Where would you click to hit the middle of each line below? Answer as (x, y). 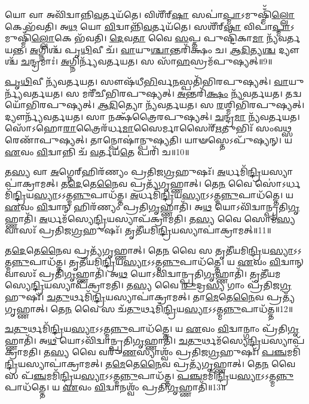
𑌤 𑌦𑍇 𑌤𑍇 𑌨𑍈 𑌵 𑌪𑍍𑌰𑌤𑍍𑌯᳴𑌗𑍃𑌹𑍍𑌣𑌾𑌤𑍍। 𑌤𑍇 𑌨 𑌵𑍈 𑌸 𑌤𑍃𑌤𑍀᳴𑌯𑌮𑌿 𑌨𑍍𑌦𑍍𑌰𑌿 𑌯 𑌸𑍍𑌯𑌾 (149, 250)
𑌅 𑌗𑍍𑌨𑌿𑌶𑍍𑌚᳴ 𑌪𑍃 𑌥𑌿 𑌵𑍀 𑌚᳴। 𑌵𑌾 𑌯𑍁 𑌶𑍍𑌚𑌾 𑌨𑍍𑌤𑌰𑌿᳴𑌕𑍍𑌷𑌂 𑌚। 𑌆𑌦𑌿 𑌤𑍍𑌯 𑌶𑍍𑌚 (153, 49)
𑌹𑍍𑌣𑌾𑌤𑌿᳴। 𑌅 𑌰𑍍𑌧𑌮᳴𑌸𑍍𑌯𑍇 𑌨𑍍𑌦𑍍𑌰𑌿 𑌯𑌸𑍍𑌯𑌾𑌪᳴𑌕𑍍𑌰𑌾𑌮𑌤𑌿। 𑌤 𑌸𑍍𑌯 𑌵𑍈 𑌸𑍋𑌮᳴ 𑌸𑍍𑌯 (150, 218)
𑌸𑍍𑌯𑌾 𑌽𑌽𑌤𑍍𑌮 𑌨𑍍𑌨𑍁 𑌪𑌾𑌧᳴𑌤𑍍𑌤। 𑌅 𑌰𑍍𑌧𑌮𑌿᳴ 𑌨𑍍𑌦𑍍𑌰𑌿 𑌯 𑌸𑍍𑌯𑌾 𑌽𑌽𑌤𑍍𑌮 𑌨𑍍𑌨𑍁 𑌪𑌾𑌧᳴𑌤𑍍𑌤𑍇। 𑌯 (164, 195)
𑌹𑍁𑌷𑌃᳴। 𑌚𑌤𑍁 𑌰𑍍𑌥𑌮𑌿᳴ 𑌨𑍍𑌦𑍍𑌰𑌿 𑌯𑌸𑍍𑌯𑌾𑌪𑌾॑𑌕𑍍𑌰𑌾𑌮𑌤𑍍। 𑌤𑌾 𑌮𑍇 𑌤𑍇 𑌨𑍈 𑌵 (134, 297)
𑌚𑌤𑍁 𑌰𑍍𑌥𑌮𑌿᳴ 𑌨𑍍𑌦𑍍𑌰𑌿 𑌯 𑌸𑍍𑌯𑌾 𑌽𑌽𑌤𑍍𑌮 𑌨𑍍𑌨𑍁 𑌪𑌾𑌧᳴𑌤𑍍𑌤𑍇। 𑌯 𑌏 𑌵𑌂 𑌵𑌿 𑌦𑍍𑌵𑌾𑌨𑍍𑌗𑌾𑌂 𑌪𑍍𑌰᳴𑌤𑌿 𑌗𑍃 (152, 329)
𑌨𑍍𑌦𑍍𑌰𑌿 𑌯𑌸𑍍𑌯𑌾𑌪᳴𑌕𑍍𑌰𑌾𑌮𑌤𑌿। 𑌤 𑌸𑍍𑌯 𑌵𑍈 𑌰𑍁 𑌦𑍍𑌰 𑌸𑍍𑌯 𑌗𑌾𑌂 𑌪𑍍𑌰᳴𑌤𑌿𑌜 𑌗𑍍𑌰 (161, 285)
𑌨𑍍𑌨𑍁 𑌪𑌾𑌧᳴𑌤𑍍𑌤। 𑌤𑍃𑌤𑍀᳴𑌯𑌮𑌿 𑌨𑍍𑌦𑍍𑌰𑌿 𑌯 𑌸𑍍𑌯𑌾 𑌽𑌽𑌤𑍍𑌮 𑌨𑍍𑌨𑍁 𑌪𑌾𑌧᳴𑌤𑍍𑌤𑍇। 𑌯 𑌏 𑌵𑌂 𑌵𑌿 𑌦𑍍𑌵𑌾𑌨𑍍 (158, 262)
